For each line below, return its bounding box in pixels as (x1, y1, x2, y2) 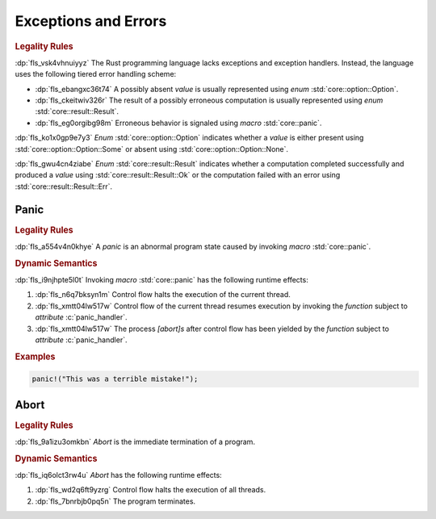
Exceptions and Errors (15, 12, 167, 30)
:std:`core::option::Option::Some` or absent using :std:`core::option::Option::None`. (15, 144, 289, 153)
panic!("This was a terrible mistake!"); (31, 375, 199, 383)
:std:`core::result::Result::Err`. (15, 182, 113, 191)
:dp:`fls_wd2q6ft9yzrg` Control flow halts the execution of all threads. (35, 485, 266, 495)
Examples (15, 351, 56, 362)
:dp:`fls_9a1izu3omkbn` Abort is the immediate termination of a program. (15, 437, 256, 446)
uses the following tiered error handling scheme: (15, 69, 177, 79)
